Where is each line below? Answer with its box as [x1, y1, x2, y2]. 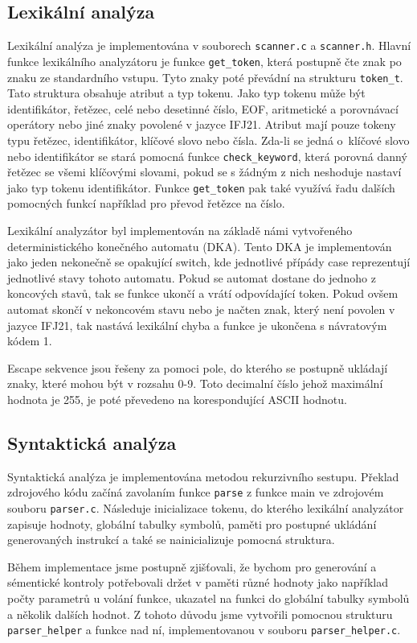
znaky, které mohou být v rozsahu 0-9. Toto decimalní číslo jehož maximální [7, 375, 383, 392]
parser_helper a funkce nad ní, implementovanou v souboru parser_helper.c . [7, 621, 401, 638]
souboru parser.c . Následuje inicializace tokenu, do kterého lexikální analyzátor [7, 500, 404, 517]
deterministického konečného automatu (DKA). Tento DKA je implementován [7, 237, 392, 254]
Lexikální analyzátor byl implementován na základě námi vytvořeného [7, 222, 353, 239]
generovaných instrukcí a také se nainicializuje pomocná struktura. [7, 531, 335, 548]
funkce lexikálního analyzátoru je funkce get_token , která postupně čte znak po [7, 52, 402, 69]
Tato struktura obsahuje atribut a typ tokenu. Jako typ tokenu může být [7, 84, 366, 101]
